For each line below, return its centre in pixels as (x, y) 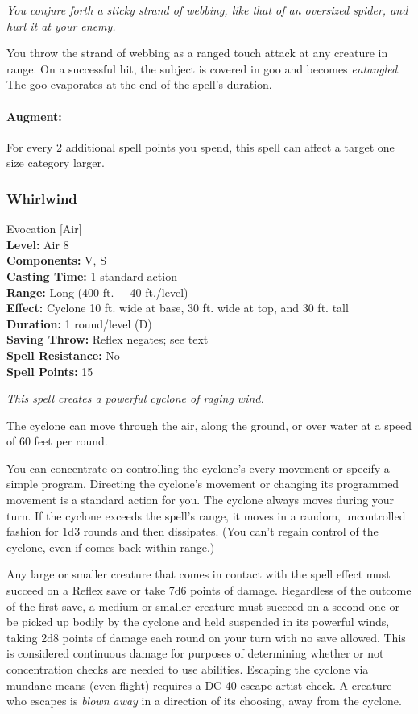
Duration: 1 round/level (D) (79, 323)
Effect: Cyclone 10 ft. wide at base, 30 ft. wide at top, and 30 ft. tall (178, 308)
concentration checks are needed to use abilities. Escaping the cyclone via (188, 669)
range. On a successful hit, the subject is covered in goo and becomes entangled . (204, 68)
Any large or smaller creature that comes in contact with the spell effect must (199, 574)
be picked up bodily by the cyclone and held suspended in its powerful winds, (198, 622)
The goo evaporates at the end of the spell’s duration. (139, 84)
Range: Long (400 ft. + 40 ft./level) (97, 292)
